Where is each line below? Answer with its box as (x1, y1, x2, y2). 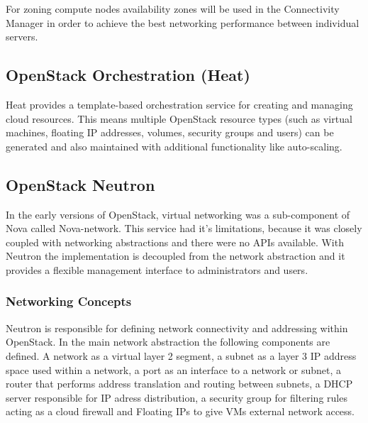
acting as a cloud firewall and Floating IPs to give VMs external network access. (6, 404, 355, 419)
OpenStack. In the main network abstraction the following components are (6, 334, 330, 349)
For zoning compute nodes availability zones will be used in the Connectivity (6, 1, 340, 16)
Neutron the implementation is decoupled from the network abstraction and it (6, 248, 345, 263)
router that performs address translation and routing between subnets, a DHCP (6, 376, 353, 391)
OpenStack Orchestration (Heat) (6, 64, 250, 86)
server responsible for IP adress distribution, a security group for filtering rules (6, 390, 347, 405)
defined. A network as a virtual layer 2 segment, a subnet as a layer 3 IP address (6, 348, 357, 363)
